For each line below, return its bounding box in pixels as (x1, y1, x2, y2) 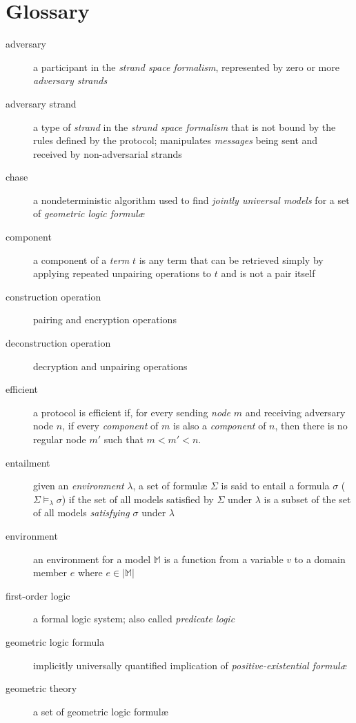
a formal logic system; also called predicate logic (33, 611, 235, 626)
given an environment (33, 478, 124, 493)
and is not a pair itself (221, 266, 315, 281)
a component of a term (33, 252, 130, 267)
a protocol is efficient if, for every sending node (33, 405, 230, 419)
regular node (33, 432, 86, 446)
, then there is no (275, 418, 348, 433)
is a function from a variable (164, 551, 284, 566)
